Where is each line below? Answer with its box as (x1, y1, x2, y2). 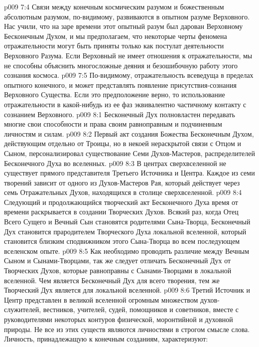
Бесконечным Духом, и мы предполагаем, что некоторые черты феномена (4, 30, 227, 41)
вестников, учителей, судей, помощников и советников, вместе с (43, 304, 239, 315)
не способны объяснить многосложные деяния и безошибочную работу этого (4, 60, 238, 70)
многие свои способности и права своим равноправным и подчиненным (4, 119, 222, 129)
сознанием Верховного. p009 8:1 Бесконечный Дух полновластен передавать (4, 109, 235, 119)
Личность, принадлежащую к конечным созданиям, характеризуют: (4, 334, 208, 344)
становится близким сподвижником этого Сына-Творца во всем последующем (4, 236, 240, 246)
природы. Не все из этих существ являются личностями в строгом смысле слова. (4, 324, 250, 334)
